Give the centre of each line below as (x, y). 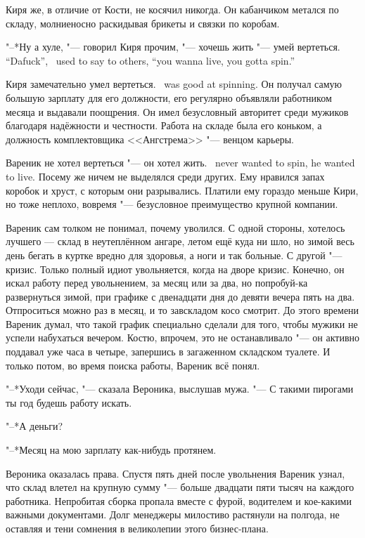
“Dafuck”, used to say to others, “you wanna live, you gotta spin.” (151, 60)
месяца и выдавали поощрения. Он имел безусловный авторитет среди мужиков (177, 111)
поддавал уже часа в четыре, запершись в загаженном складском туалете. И (168, 352)
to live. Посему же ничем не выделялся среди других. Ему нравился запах (165, 176)
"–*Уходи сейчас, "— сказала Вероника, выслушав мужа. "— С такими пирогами (180, 389)
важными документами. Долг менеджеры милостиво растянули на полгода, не (173, 514)
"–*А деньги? (34, 426)
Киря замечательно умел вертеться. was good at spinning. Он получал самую (174, 84)
